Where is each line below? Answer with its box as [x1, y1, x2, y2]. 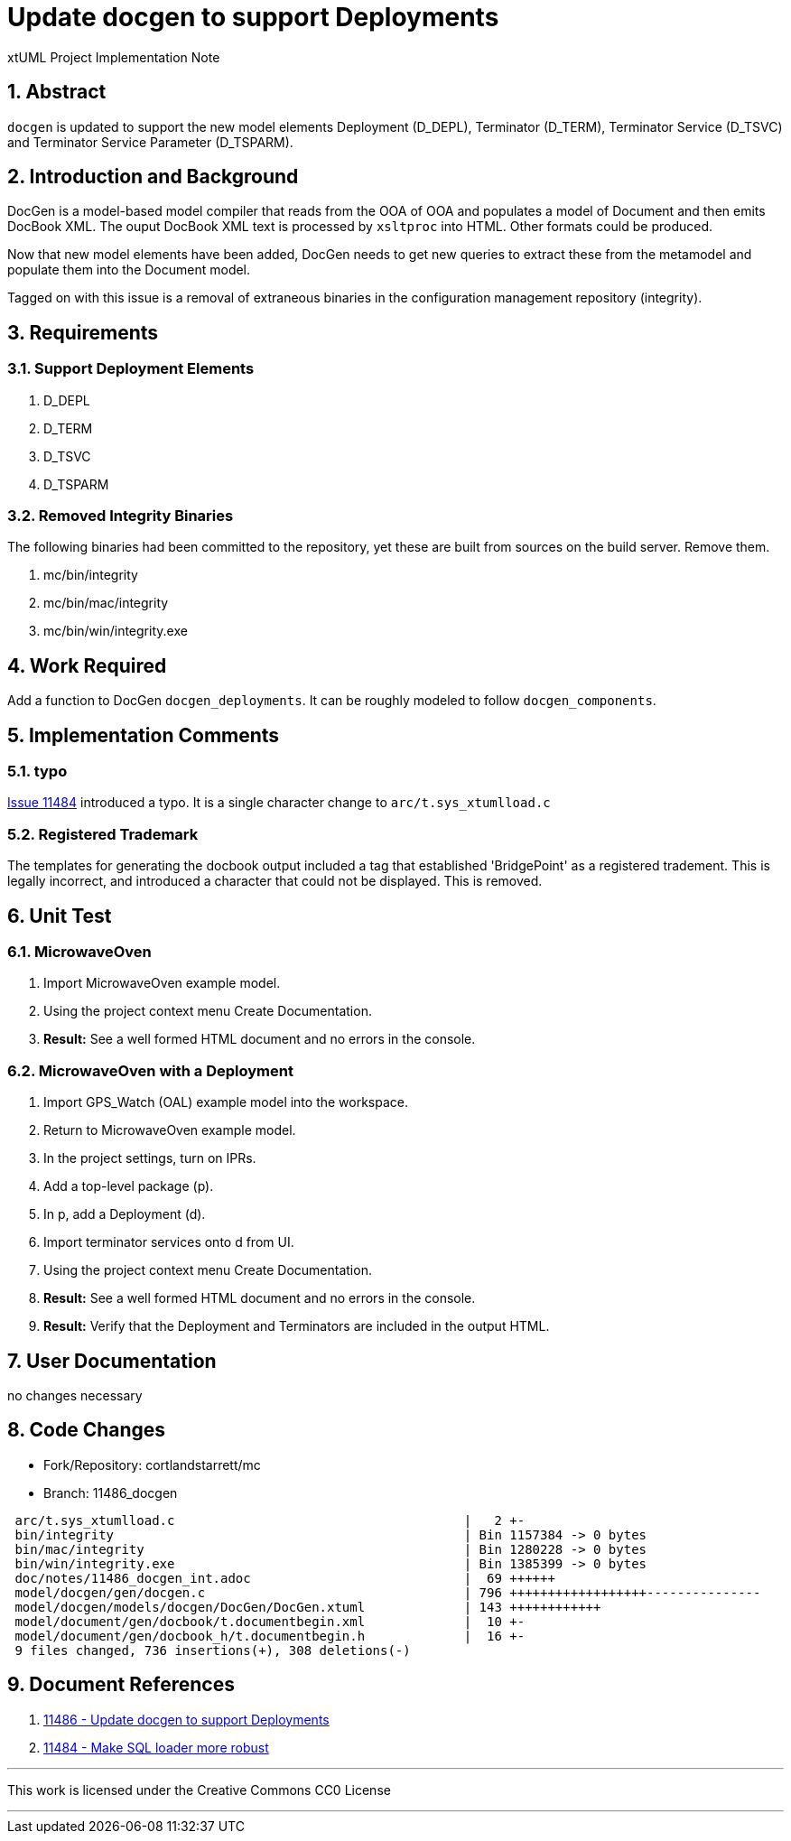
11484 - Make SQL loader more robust [43, 1739, 269, 1755]
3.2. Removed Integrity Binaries [7, 507, 234, 525]
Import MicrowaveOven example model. [43, 975, 281, 991]
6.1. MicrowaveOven [7, 943, 152, 962]
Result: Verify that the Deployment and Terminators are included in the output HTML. [43, 1318, 550, 1334]
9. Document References [7, 1673, 235, 1697]
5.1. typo [7, 762, 68, 781]
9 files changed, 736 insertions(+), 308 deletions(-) [14, 1642, 411, 1658]
